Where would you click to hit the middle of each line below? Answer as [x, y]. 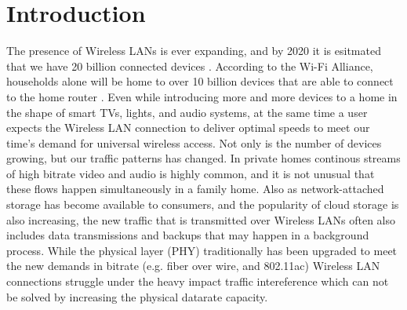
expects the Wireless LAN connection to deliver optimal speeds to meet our [188, 128]
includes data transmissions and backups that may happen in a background [188, 235]
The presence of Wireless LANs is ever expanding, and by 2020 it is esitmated [194, 51]
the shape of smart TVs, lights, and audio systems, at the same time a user [187, 112]
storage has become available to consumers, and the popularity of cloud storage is [203, 204]
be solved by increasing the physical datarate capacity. [137, 296]
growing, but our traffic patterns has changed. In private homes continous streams [203, 158]
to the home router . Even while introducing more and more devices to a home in [202, 96]
